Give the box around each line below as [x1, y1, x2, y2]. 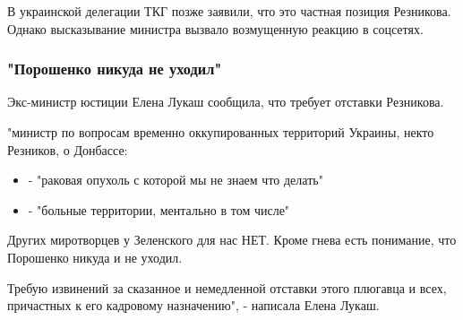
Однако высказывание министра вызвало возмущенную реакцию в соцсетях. [7, 19, 424, 38]
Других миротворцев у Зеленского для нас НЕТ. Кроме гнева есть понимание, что [7, 230, 457, 249]
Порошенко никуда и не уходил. [7, 247, 183, 266]
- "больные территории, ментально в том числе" [28, 200, 290, 219]
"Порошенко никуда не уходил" [7, 57, 222, 80]
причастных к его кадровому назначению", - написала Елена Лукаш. [7, 296, 380, 315]
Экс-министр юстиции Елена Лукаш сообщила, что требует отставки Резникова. [7, 92, 444, 111]
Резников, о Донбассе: [7, 140, 128, 159]
